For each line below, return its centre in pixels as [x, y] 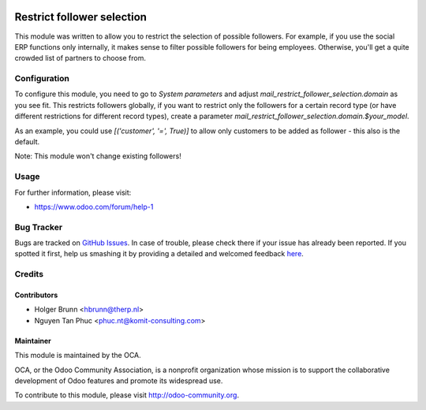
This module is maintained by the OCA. [78, 356]
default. [27, 142]
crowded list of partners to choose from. [80, 58]
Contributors [36, 295]
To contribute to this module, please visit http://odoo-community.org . [127, 395]
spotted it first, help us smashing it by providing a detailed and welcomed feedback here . [159, 254]
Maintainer [33, 341]
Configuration [42, 79]
